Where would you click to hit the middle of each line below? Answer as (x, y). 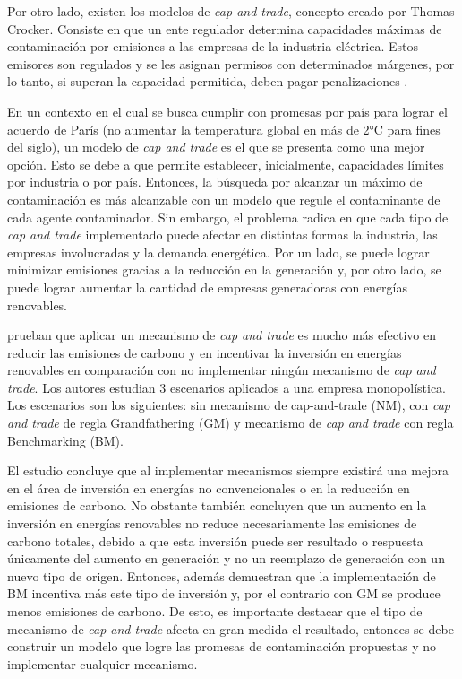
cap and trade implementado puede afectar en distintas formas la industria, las (222, 235)
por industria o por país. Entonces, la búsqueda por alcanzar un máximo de (215, 182)
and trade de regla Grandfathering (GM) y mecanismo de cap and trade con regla (231, 423)
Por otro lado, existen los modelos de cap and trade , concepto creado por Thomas (231, 11)
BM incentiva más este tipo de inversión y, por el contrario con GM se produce (224, 593)
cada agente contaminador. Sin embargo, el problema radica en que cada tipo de (228, 217)
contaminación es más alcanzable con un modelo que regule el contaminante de (224, 199)
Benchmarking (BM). (65, 440)
